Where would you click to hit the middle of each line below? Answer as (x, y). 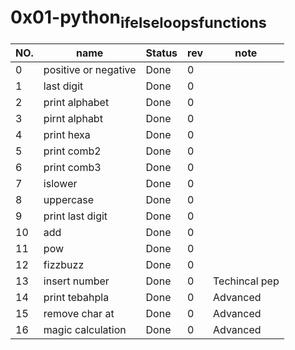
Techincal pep (246, 281)
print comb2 (72, 151)
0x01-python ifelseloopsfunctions (138, 19)
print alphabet (76, 102)
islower (60, 183)
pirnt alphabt (73, 118)
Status (161, 53)
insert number (76, 281)
